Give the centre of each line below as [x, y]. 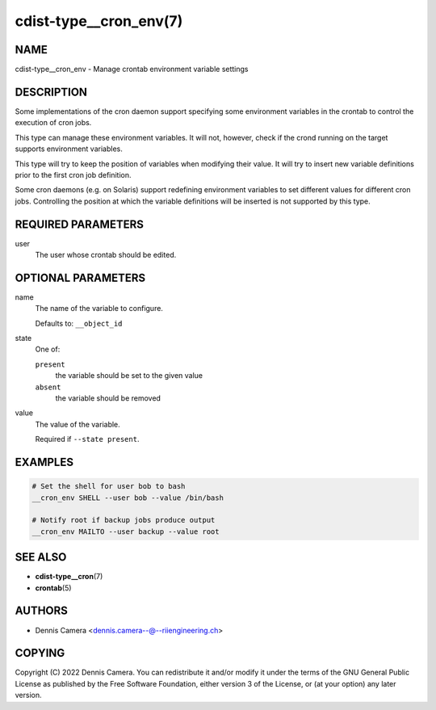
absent [48, 387]
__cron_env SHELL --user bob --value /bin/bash [128, 498]
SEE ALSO [41, 557]
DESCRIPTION [51, 92]
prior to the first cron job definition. [73, 174]
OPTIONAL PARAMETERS [80, 277]
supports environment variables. [69, 149]
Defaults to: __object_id [79, 323]
